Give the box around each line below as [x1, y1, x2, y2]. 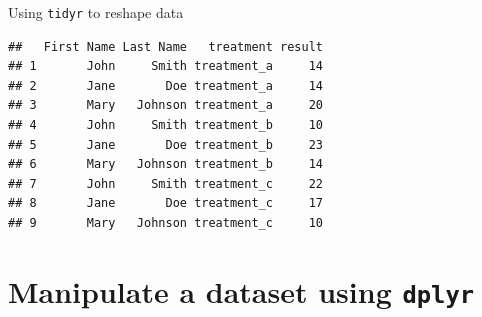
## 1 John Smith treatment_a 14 [8, 59, 323, 74]
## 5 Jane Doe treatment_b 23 [8, 137, 323, 152]
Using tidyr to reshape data [8, 2, 184, 22]
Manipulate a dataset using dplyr [8, 270, 475, 311]
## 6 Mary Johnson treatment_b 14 [8, 157, 323, 172]
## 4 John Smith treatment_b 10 [8, 118, 323, 133]
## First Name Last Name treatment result [8, 39, 323, 54]
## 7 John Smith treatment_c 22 [8, 176, 323, 191]
